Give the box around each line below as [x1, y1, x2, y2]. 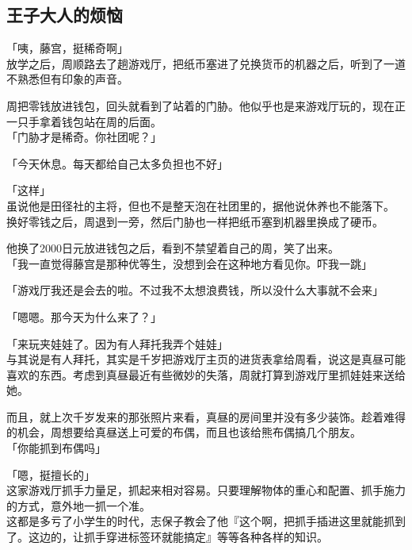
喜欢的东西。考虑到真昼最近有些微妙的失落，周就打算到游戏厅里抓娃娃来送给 [6, 366, 406, 383]
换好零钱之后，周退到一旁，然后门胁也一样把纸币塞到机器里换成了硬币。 [6, 213, 383, 229]
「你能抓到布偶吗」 [6, 440, 106, 456]
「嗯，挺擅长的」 [6, 466, 95, 483]
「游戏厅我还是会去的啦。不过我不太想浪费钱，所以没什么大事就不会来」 [6, 282, 383, 298]
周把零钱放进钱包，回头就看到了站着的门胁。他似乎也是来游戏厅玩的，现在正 [6, 97, 406, 113]
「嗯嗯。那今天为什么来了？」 [6, 308, 162, 325]
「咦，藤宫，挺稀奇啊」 [6, 40, 128, 56]
